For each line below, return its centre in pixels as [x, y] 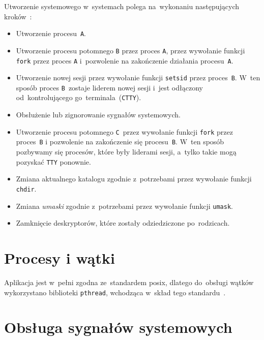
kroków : [18, 16]
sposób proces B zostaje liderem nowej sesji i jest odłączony [109, 87]
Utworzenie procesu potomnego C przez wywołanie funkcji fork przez [124, 131]
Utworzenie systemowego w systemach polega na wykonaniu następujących [122, 6]
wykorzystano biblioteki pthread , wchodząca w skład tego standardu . [115, 292]
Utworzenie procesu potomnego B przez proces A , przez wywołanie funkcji [130, 50]
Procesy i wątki [60, 257]
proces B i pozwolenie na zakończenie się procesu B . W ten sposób [120, 142]
